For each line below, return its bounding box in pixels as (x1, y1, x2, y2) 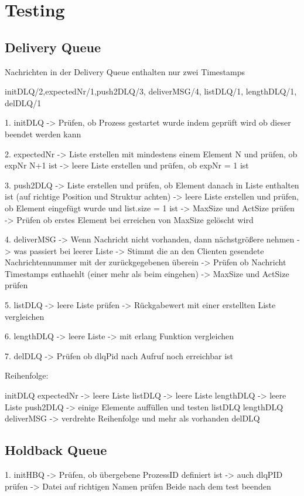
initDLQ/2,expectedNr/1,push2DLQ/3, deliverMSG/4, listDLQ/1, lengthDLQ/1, (5, 85, 297, 97)
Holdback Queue (5, 441, 107, 459)
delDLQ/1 (5, 96, 42, 109)
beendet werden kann (5, 127, 81, 140)
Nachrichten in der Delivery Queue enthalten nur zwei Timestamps (5, 65, 245, 77)
